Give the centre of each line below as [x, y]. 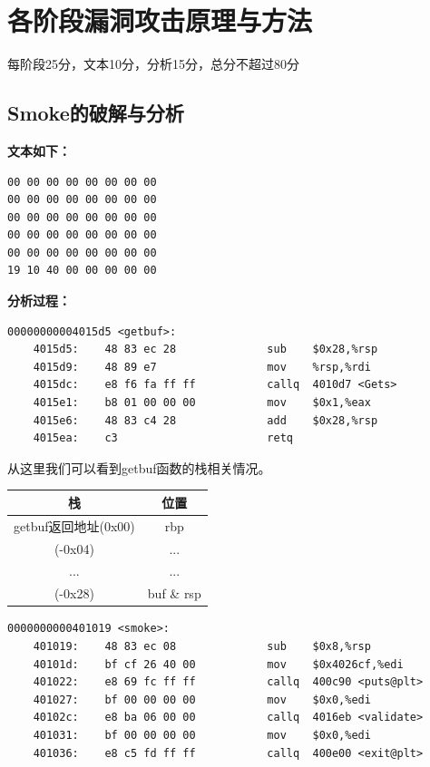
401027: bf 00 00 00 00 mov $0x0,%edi [202, 699]
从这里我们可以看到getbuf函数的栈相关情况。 [139, 467]
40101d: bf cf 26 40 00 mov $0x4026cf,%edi [218, 664]
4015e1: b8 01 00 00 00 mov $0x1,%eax [202, 403]
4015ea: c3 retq [163, 438]
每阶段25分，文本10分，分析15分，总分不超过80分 [153, 64]
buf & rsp [174, 593]
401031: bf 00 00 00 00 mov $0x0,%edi [202, 735]
